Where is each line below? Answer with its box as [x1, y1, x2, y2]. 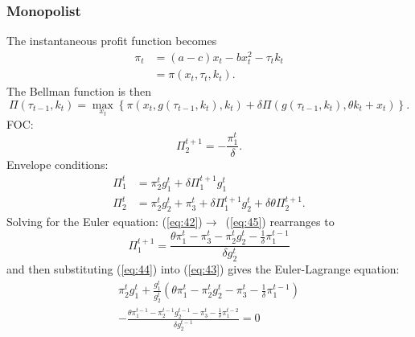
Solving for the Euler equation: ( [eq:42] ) [6, 213, 203, 230]
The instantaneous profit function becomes [6, 32, 217, 49]
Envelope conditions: [6, 156, 109, 173]
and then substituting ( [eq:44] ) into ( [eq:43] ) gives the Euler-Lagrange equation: [6, 261, 400, 277]
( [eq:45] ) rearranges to [225, 213, 335, 230]
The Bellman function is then [6, 83, 151, 100]
